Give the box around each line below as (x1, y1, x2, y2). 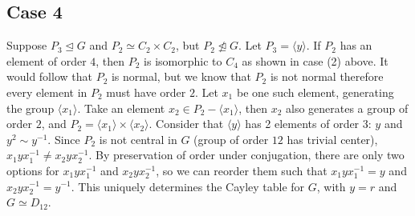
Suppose (6, 37, 47, 54)
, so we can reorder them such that (156, 162, 328, 178)
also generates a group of (286, 99, 409, 116)
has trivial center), (287, 130, 378, 147)
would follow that (6, 68, 92, 85)
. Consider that (149, 115, 224, 132)
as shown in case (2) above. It (242, 52, 389, 69)
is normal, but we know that (111, 68, 251, 85)
